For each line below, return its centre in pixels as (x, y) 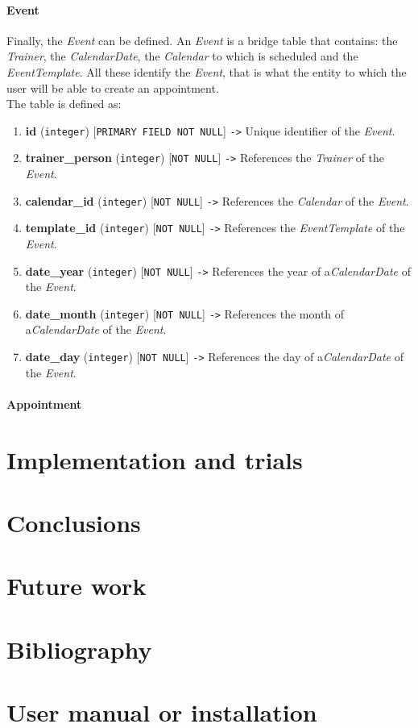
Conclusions (74, 523)
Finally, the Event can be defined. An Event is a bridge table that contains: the (202, 40)
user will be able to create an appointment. (113, 87)
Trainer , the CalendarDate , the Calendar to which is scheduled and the (182, 56)
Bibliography (79, 649)
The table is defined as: (64, 104)
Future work (77, 586)
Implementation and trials (155, 459)
